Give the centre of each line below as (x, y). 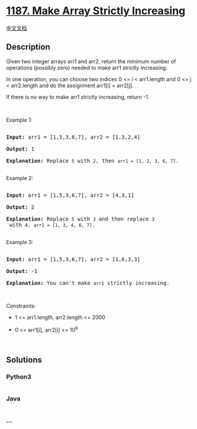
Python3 (19, 376)
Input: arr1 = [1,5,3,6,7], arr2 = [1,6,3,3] (73, 259)
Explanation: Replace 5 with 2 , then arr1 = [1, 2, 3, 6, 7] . (93, 161)
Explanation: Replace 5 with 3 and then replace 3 (80, 219)
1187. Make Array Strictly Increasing (96, 11)
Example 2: (20, 178)
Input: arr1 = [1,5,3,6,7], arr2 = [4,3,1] (70, 195)
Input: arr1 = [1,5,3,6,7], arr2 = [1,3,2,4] (73, 137)
